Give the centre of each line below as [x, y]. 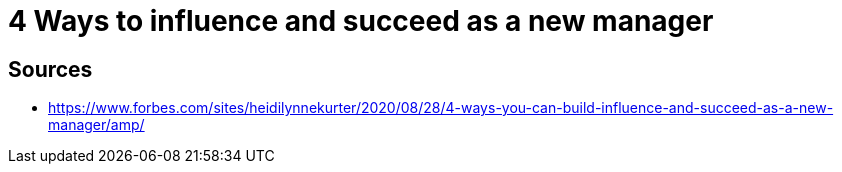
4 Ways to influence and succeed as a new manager [361, 21]
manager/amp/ [96, 125]
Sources [50, 69]
